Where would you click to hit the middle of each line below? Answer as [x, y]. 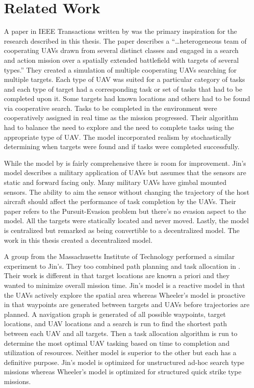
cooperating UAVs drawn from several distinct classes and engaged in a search [121, 50]
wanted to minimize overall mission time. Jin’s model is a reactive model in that [125, 285]
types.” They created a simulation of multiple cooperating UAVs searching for [120, 69]
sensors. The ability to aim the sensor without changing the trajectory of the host [127, 192]
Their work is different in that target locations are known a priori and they [117, 275]
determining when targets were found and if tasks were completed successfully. [122, 146]
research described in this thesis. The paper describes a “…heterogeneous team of [125, 40]
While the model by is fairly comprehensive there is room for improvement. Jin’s [125, 163]
